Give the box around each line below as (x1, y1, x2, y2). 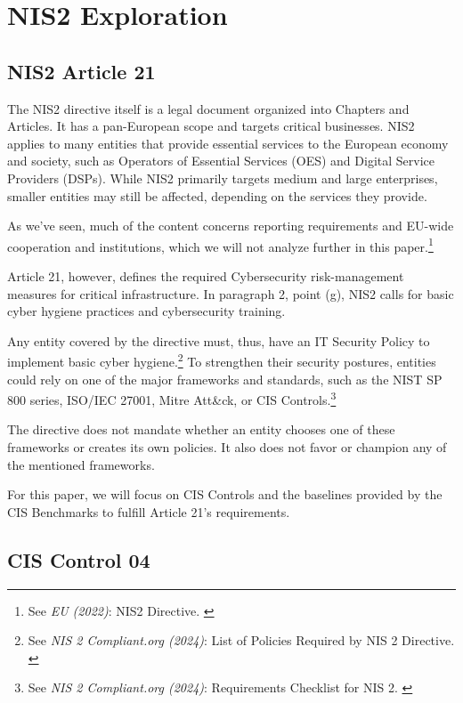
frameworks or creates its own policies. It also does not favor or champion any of (7, 438, 447, 457)
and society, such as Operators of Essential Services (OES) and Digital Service (7, 151, 435, 170)
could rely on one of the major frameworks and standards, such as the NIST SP (7, 369, 443, 388)
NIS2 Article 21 (7, 57, 156, 85)
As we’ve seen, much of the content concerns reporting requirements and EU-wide (7, 216, 454, 235)
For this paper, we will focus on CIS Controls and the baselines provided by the (7, 485, 443, 504)
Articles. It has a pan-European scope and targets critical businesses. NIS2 (7, 117, 415, 135)
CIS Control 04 (7, 545, 150, 573)
